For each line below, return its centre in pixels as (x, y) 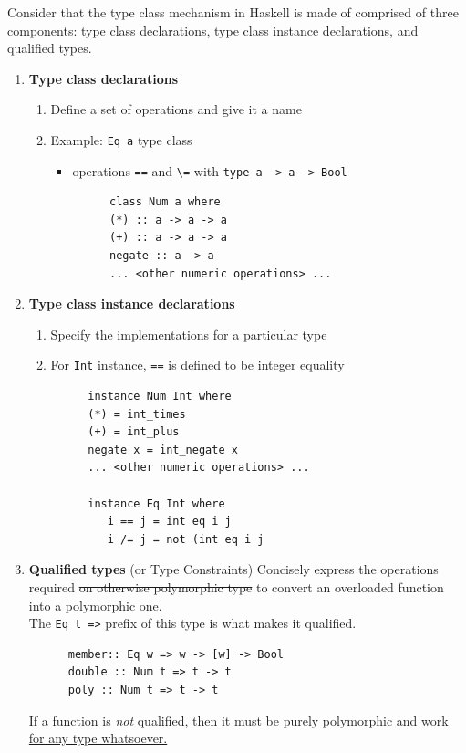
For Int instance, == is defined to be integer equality (197, 365)
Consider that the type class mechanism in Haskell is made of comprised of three (233, 12)
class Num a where (165, 202)
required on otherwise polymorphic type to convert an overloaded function (236, 587)
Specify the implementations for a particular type (189, 334)
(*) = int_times (137, 414)
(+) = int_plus (134, 432)
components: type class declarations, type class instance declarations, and (213, 30)
